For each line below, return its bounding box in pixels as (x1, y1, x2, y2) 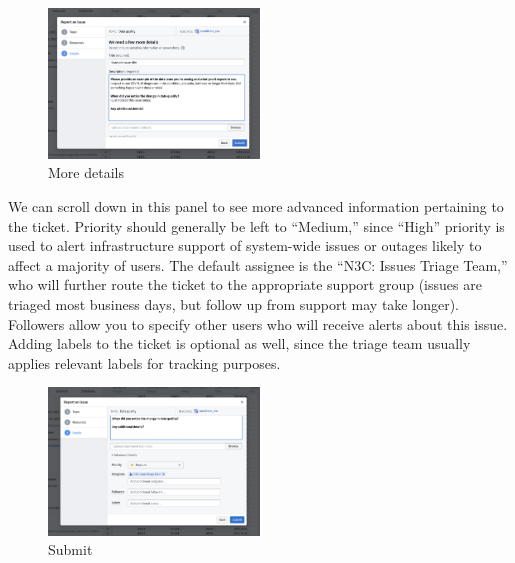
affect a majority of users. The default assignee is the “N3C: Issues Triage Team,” (8, 254, 508, 275)
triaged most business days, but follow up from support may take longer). (8, 294, 459, 315)
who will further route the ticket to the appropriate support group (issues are (8, 274, 482, 295)
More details (48, 162, 124, 183)
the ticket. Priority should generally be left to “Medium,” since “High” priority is (8, 215, 505, 236)
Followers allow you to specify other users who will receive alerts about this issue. (8, 313, 508, 334)
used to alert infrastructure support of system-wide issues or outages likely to (8, 235, 482, 256)
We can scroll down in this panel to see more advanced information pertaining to (8, 196, 504, 217)
